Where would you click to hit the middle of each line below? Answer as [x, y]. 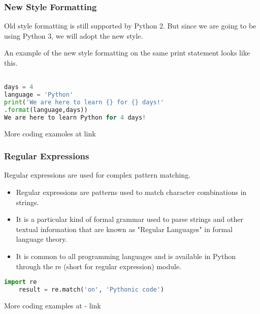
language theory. [42, 239]
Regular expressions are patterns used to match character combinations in [131, 192]
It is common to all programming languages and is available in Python [126, 256]
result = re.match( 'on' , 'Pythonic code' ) [91, 290]
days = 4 [19, 87]
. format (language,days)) [46, 110]
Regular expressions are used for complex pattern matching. [97, 175]
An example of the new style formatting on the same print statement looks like [127, 53]
